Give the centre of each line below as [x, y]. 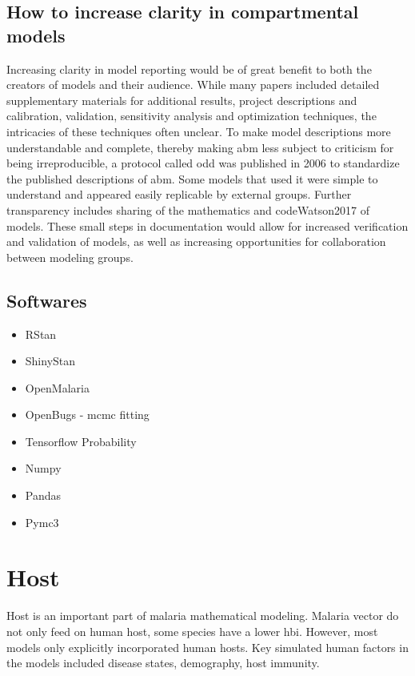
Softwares [47, 300]
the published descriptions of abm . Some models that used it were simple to [192, 178]
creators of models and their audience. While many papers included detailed [193, 84]
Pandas [43, 495]
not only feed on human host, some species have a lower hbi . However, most [192, 631]
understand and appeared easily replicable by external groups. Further [179, 194]
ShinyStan [50, 361]
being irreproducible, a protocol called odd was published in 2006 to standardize [203, 163]
